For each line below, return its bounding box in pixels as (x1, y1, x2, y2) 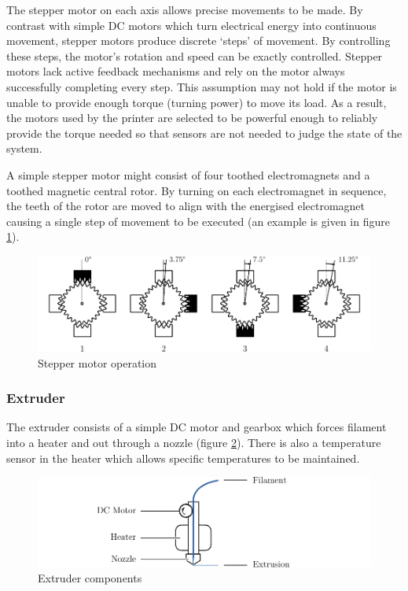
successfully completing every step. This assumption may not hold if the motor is (6, 78, 397, 94)
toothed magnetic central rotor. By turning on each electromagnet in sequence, (6, 182, 387, 198)
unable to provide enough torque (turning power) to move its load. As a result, (6, 94, 387, 110)
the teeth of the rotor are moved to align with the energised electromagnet (6, 198, 366, 214)
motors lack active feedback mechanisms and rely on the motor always (6, 63, 345, 79)
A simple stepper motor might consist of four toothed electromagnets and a (6, 166, 370, 183)
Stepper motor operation (38, 354, 157, 371)
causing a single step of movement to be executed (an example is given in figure (6, 212, 390, 229)
